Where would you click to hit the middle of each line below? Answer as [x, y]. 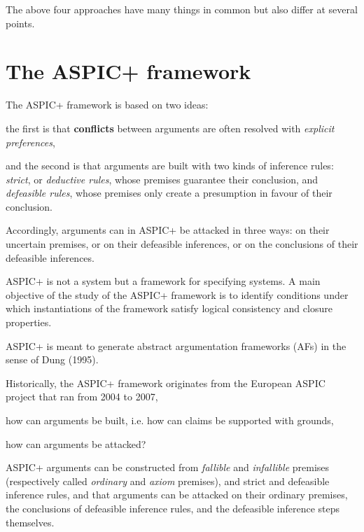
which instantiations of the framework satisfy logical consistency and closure [169, 308]
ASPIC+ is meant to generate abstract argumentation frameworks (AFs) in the [176, 345]
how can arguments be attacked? [76, 443]
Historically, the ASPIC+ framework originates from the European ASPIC [166, 383]
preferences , [30, 142]
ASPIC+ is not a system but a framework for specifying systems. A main [163, 281]
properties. [29, 322]
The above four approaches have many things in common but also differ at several [182, 9]
